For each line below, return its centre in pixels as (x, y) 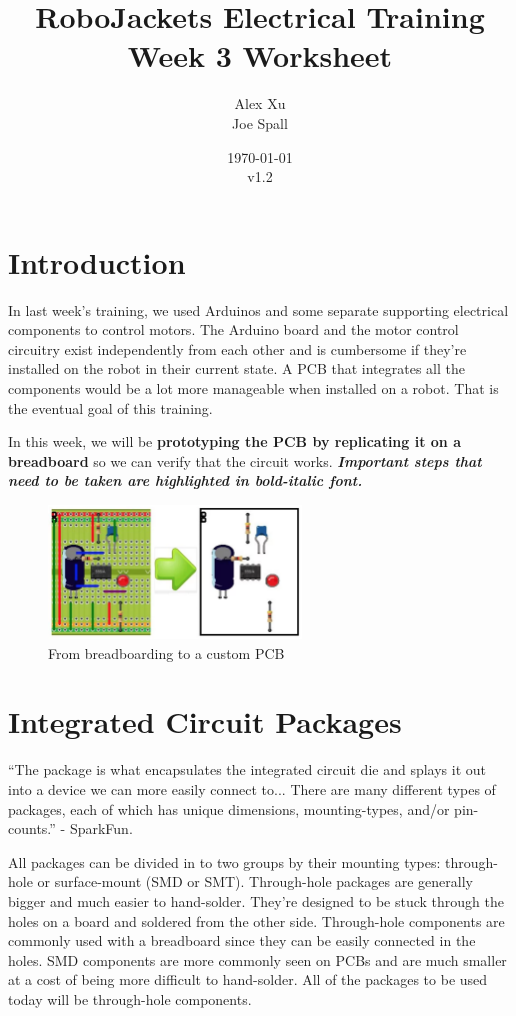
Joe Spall (260, 122)
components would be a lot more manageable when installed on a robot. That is (253, 388)
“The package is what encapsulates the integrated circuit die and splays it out (247, 769)
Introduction (97, 261)
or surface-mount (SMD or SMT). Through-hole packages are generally (255, 881)
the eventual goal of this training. (110, 407)
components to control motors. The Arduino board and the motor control (233, 329)
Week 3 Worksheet (260, 55)
